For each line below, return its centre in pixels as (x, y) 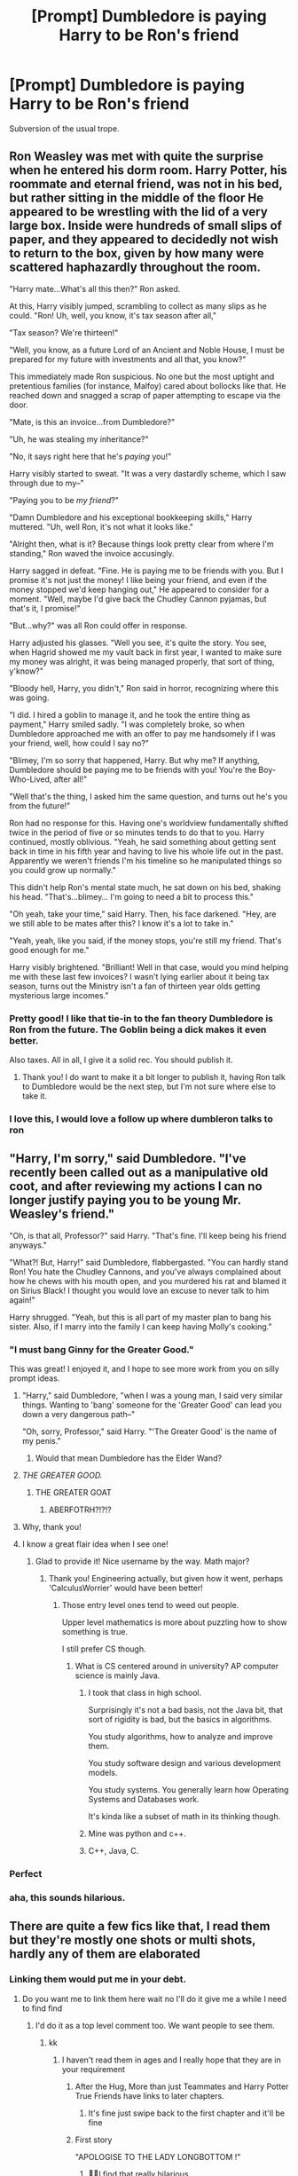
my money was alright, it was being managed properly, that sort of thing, (142, 661)
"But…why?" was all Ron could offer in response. (98, 625)
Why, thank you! (51, 1527)
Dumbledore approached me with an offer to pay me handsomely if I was (143, 733)
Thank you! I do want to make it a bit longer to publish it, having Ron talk (153, 1077)
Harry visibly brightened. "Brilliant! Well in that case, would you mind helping (149, 967)
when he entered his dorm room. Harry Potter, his (149, 170)
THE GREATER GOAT (74, 1493)
